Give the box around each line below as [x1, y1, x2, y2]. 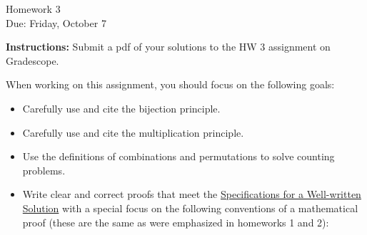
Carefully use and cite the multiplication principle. [22, 125, 244, 140]
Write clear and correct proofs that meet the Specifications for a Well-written [22, 187, 361, 202]
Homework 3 [6, 1, 61, 16]
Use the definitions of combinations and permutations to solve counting [22, 149, 335, 164]
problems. [22, 162, 66, 177]
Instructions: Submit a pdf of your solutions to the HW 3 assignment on [6, 39, 331, 54]
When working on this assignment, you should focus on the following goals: [6, 77, 335, 92]
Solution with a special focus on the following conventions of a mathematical [22, 200, 358, 215]
